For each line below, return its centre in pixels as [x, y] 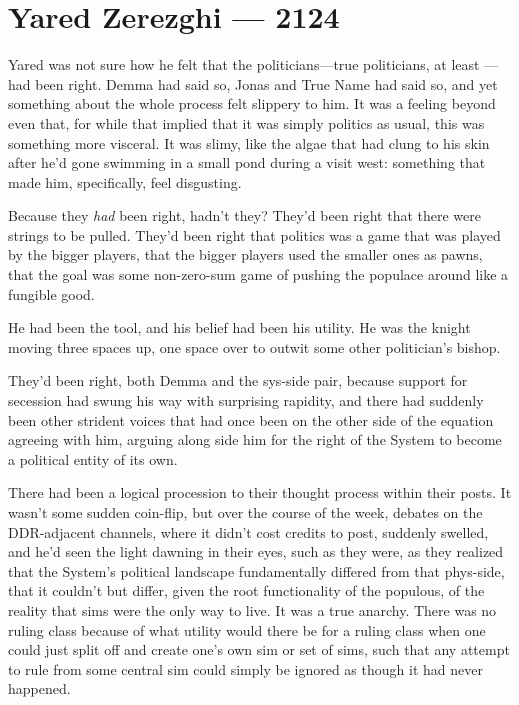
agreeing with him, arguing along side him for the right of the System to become [255, 439]
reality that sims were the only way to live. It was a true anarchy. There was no [252, 609]
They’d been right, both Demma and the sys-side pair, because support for [238, 380]
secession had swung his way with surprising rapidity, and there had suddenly [246, 400]
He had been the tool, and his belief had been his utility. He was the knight [239, 327]
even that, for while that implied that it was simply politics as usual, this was [246, 122]
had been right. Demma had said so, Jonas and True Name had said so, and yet [253, 83]
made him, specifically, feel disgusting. [125, 181]
